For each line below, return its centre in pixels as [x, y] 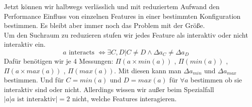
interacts [81, 52]
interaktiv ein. [25, 44]
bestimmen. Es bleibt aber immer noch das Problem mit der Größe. [104, 25]
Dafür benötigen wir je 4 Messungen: [59, 60]
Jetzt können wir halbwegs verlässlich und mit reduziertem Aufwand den [112, 6]
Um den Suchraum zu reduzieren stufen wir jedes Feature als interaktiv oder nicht [126, 34]
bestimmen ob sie [216, 80]
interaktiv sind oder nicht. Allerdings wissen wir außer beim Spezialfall [109, 89]
